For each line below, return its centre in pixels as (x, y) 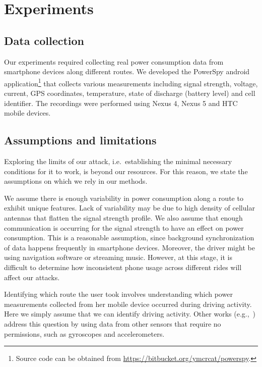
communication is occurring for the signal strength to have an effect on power (124, 227)
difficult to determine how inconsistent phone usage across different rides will (123, 267)
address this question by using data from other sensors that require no (113, 323)
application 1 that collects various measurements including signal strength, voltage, (131, 82)
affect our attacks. (32, 277)
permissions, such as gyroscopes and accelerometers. (84, 333)
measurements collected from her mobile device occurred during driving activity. (128, 304)
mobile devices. (27, 113)
